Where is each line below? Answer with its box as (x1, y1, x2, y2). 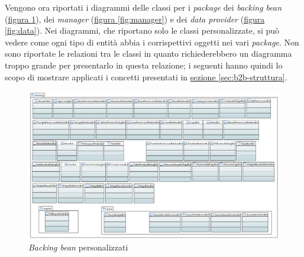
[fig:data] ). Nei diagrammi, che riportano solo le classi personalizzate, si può (5, 24, 280, 37)
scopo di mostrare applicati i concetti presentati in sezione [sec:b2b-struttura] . (5, 70, 287, 83)
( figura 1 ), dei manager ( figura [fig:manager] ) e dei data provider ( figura (5, 12, 265, 25)
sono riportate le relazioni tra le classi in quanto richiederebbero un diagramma (5, 47, 292, 60)
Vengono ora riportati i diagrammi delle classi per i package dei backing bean (5, 1, 282, 13)
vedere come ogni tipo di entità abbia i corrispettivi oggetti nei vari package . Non (5, 35, 299, 48)
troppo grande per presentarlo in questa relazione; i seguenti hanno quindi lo (5, 58, 283, 71)
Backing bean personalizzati (28, 241, 128, 253)
